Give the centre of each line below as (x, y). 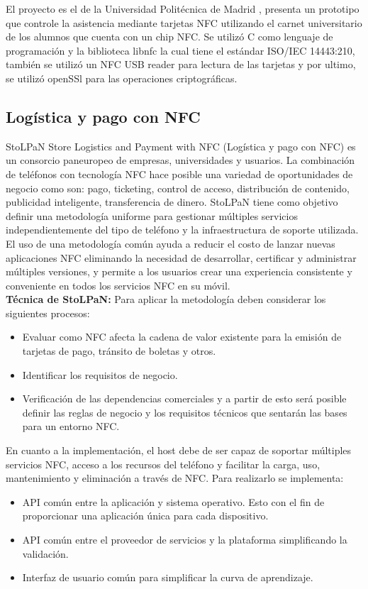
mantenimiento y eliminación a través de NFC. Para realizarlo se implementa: (175, 478)
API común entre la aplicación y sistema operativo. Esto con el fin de (173, 501)
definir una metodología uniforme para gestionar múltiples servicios (152, 215)
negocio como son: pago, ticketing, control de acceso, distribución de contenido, (178, 188)
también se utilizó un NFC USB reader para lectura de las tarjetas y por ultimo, (181, 64)
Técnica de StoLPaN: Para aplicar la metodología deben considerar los (166, 299)
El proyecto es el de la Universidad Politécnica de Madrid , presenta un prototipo (183, 9)
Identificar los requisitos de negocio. (100, 374)
